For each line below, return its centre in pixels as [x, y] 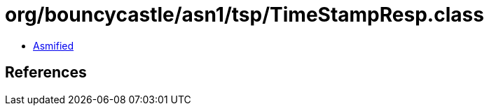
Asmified [54, 45]
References [46, 73]
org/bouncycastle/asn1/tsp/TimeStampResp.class [245, 15]
